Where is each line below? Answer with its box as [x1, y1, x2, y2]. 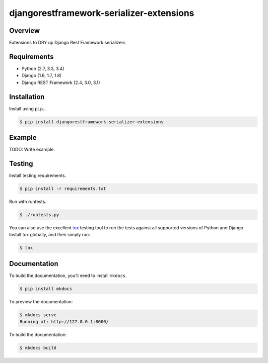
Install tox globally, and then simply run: [9, 232, 90, 238]
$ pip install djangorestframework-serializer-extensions [19, 119, 164, 124]
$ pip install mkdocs [19, 286, 72, 291]
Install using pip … [9, 105, 47, 111]
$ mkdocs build [19, 345, 57, 351]
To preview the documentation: [9, 298, 73, 304]
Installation [9, 92, 45, 101]
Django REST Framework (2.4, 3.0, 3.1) [21, 80, 100, 86]
